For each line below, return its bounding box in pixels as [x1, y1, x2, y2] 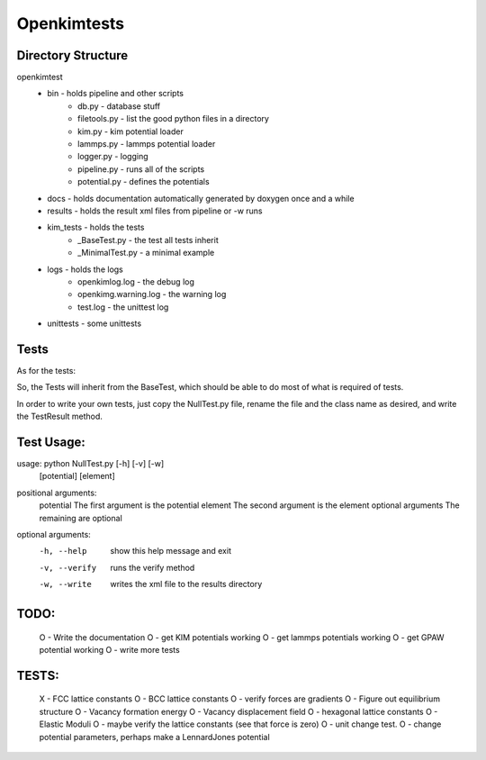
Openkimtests [16, 14, 125, 33]
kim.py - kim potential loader [77, 126, 184, 137]
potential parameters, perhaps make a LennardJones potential [39, 731, 270, 742]
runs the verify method [110, 562, 195, 573]
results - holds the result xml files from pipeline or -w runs [47, 205, 263, 216]
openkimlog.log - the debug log [77, 276, 195, 287]
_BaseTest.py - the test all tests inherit [77, 234, 220, 245]
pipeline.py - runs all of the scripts [77, 163, 205, 175]
